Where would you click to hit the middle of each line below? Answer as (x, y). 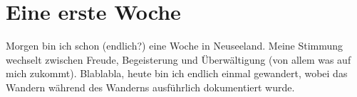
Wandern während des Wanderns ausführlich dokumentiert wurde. (150, 87)
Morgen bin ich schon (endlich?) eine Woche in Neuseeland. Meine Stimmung (175, 46)
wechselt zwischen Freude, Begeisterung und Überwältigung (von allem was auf (178, 59)
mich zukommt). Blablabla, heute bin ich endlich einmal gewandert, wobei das (177, 73)
